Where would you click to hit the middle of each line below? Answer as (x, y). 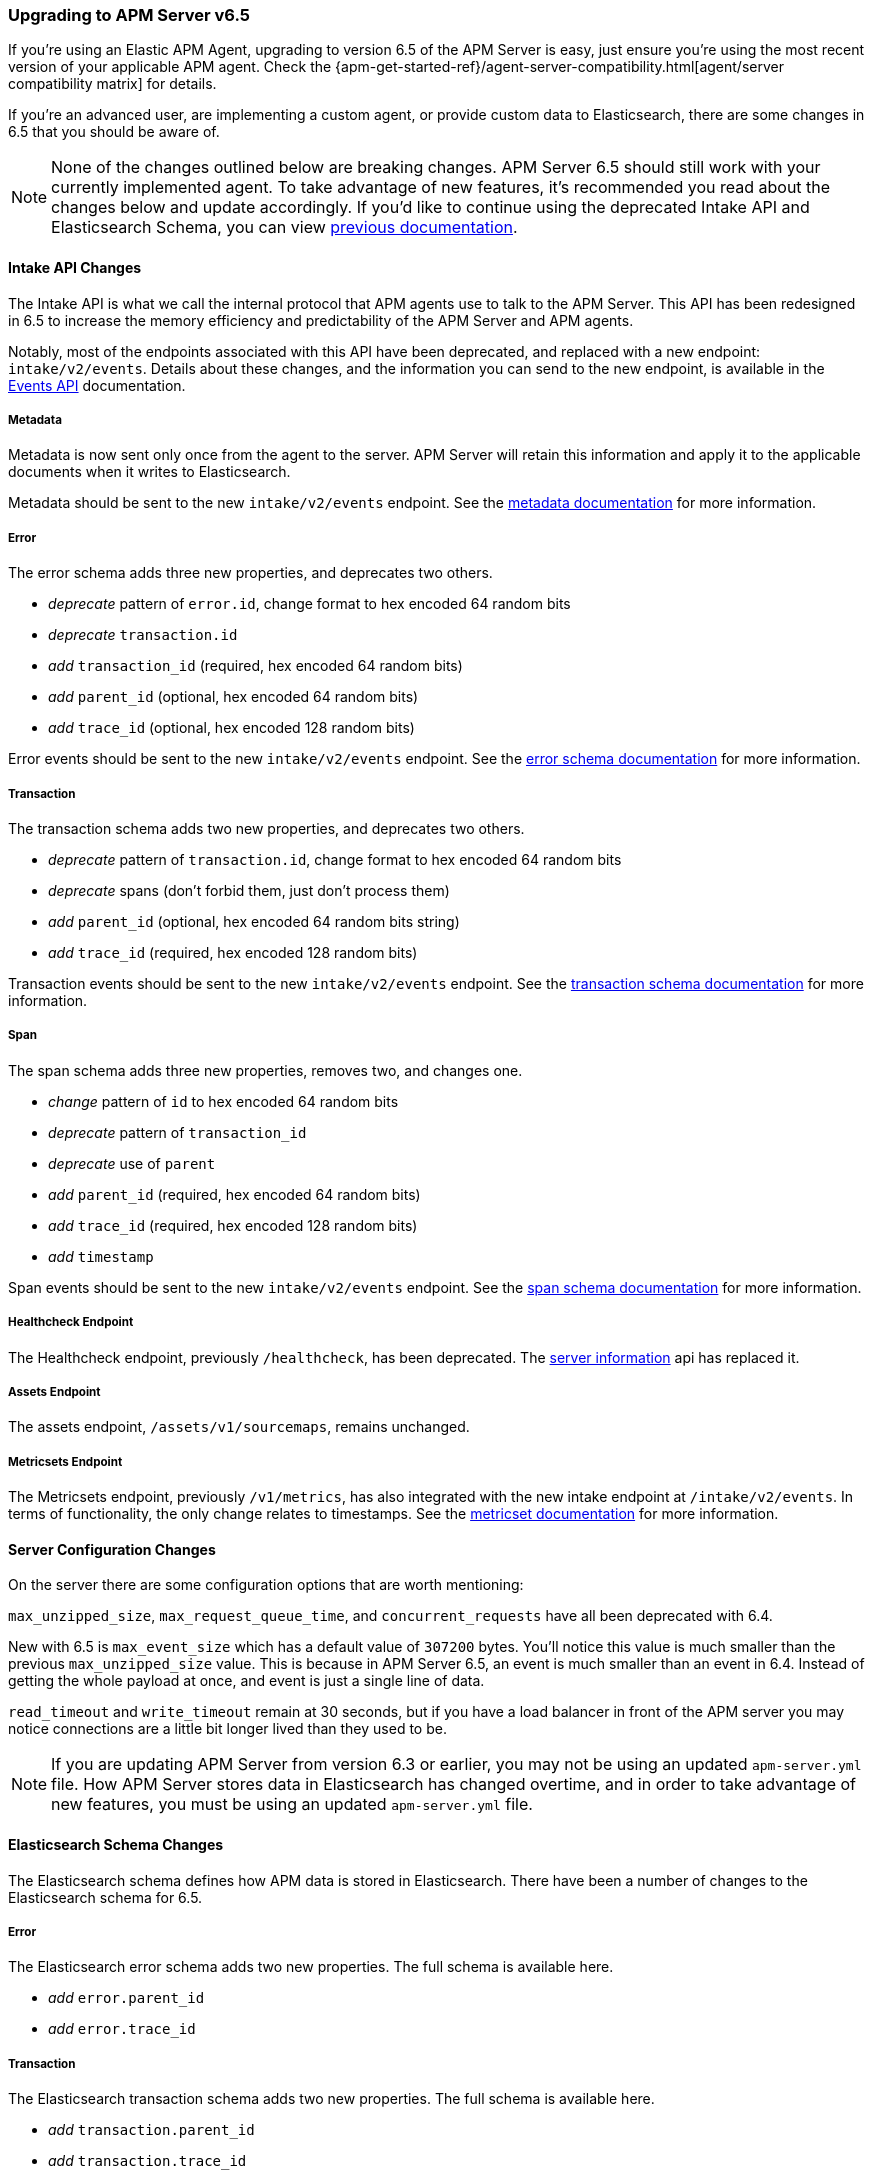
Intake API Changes (75, 267)
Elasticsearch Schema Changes (116, 1844)
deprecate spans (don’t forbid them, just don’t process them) (249, 890)
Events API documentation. (97, 385)
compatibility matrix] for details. (112, 84)
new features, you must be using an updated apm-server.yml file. (292, 1804)
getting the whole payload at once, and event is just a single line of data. (246, 1681)
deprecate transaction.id (143, 635)
